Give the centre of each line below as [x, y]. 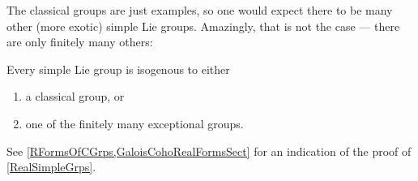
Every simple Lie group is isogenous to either [118, 69]
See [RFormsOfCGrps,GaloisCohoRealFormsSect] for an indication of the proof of [209, 151]
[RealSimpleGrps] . [51, 167]
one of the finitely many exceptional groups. [134, 123]
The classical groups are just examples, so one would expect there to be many [200, 10]
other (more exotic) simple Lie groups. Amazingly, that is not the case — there [203, 26]
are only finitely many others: [80, 42]
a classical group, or [75, 96]
